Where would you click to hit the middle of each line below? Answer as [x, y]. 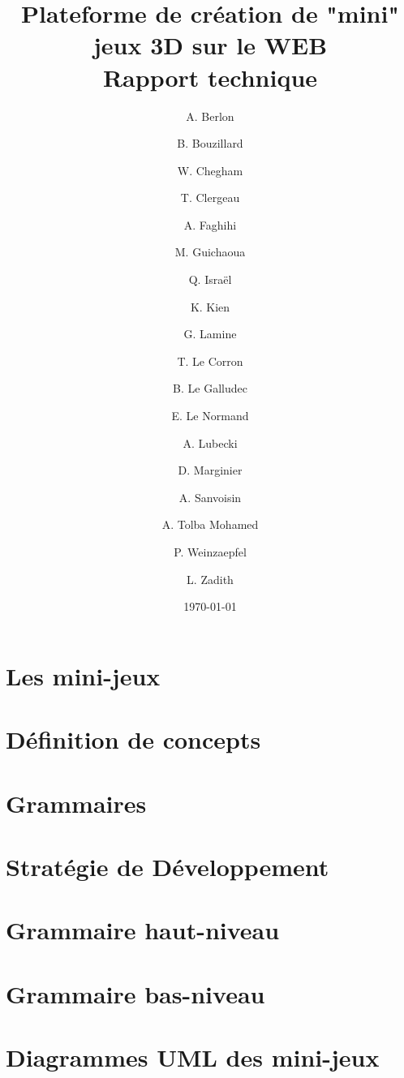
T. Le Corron [210, 361]
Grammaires [76, 803]
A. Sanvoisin [210, 497]
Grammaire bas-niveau [135, 993]
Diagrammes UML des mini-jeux [193, 1057]
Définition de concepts [133, 739]
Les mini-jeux [83, 675]
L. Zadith [210, 579]
